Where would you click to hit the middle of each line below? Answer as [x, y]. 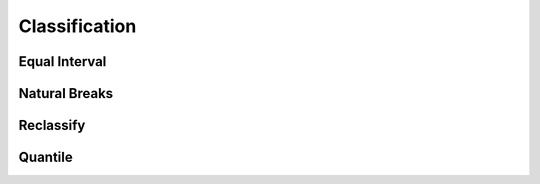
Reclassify [52, 125]
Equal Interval [62, 61]
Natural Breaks [66, 93]
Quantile [46, 157]
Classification [77, 26]
